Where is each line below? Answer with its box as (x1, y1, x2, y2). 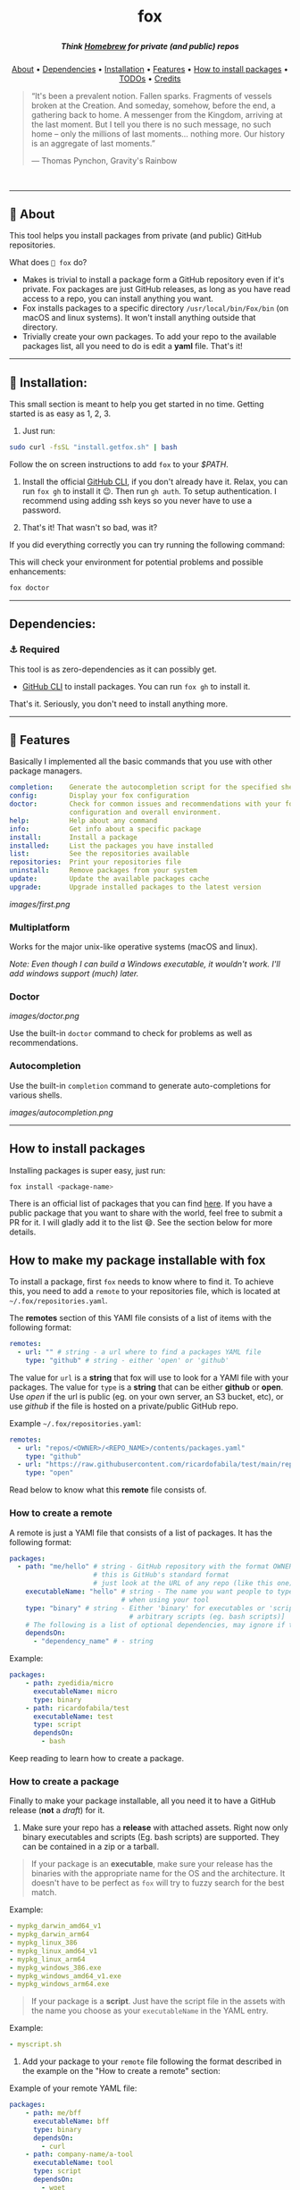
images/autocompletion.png (9, 1107, 113, 1117)
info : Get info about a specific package (9, 824, 202, 833)
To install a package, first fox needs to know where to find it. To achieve (9, 1276, 274, 1287)
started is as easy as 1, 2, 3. (9, 408, 112, 419)
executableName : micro (32, 1686, 118, 1696)
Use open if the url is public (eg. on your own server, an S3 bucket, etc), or (9, 1391, 284, 1401)
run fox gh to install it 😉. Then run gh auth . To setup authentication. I (21, 486, 277, 497)
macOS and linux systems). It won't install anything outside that (21, 313, 256, 323)
